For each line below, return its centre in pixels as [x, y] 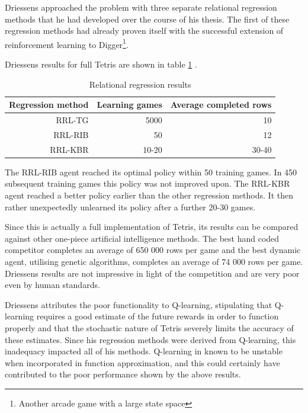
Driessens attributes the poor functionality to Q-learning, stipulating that [139, 304]
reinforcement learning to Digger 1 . [67, 43]
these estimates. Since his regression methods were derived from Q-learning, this [150, 339]
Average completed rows [221, 105]
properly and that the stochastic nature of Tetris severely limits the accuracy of [149, 327]
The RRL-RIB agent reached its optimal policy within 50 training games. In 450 [151, 172]
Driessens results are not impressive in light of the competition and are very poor [152, 273]
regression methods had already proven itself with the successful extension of [144, 31]
